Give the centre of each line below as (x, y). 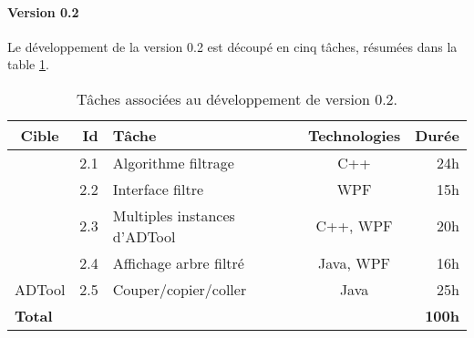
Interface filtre (158, 189)
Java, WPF (354, 262)
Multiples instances (174, 215)
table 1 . (28, 64)
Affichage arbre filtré (178, 262)
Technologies (354, 135)
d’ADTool (144, 236)
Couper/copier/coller (180, 289)
